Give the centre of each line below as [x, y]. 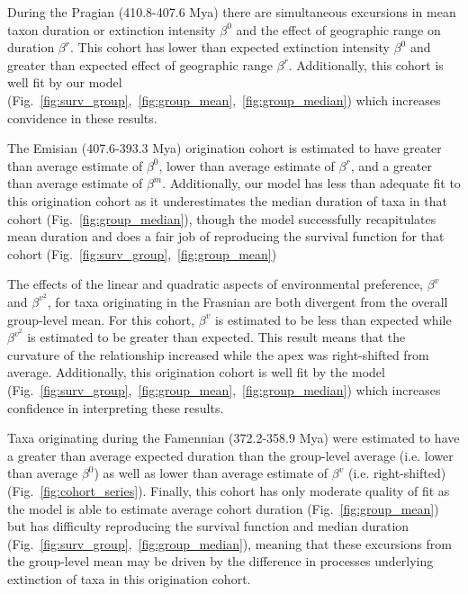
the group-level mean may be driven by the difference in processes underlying [220, 561]
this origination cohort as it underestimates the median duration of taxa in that [227, 200]
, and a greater [391, 165]
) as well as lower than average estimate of [211, 473]
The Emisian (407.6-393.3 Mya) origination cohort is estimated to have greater [225, 148]
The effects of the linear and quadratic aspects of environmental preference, [216, 284]
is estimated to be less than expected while [333, 319]
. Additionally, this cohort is [366, 64]
